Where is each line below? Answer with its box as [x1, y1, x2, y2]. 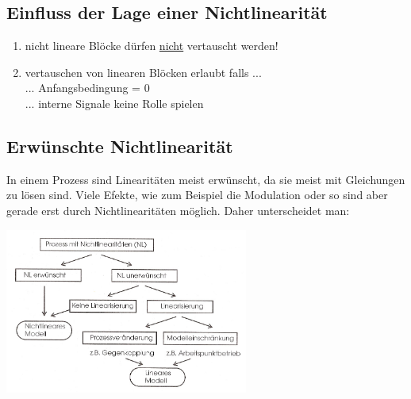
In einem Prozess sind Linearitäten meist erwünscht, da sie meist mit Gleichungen [6, 171, 405, 187]
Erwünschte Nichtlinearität [6, 133, 233, 158]
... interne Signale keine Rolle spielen [25, 94, 204, 111]
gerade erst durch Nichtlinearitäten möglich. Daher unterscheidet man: [6, 201, 350, 218]
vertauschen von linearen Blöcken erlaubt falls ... [25, 63, 262, 80]
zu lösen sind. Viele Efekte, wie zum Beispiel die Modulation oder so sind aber [6, 186, 388, 203]
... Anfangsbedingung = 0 [25, 79, 150, 96]
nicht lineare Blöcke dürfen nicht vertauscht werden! [25, 37, 278, 54]
